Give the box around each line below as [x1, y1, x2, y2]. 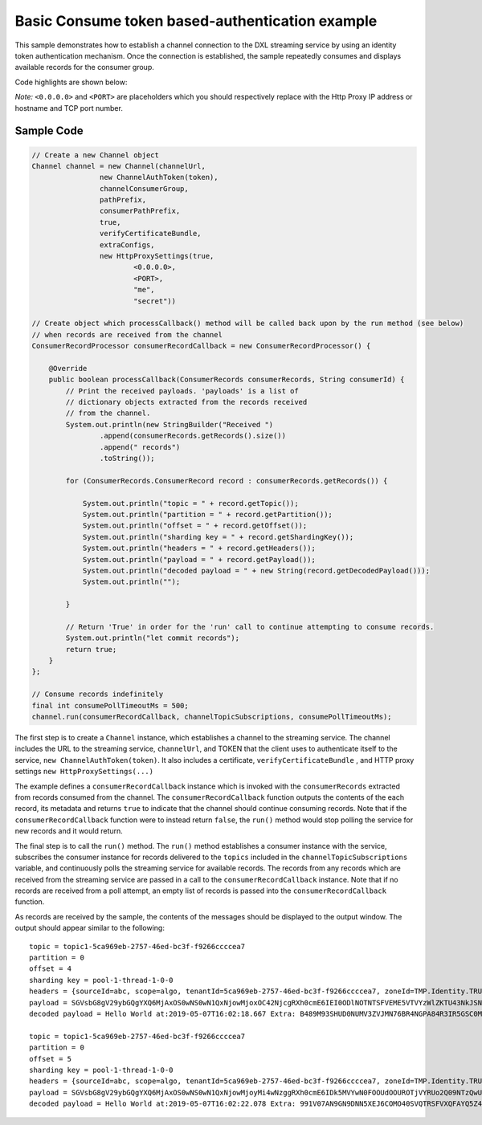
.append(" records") [99, 442, 181, 451]
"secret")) [133, 296, 177, 305]
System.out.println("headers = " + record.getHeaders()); [82, 544, 317, 553]
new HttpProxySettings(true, [99, 251, 214, 261]
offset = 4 [29, 964, 72, 973]
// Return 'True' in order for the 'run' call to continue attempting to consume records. [65, 622, 435, 631]
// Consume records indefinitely [31, 690, 164, 699]
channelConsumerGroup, [99, 184, 189, 193]
